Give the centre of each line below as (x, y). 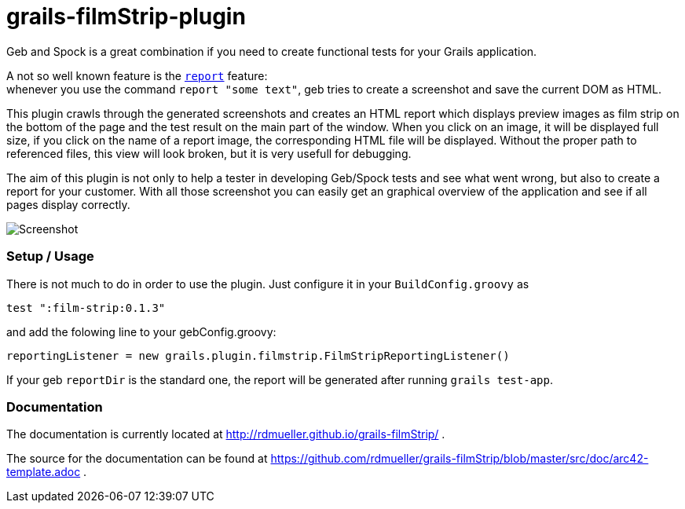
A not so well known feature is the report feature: (137, 75)
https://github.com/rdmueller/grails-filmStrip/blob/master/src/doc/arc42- (460, 459)
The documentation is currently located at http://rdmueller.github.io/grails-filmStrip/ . (226, 434)
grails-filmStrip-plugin (126, 16)
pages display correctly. (68, 204)
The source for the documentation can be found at (137, 459)
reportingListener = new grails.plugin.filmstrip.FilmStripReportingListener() (258, 355)
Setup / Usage (50, 256)
